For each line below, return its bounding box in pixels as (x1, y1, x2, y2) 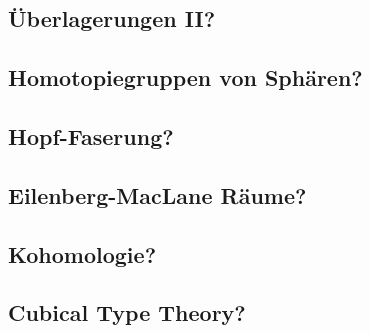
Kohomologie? (8, 238, 157, 269)
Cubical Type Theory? (8, 297, 246, 328)
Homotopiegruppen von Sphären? (8, 62, 363, 93)
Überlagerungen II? (8, 3, 216, 34)
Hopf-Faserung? (8, 120, 174, 151)
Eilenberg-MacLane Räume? (8, 179, 307, 210)
